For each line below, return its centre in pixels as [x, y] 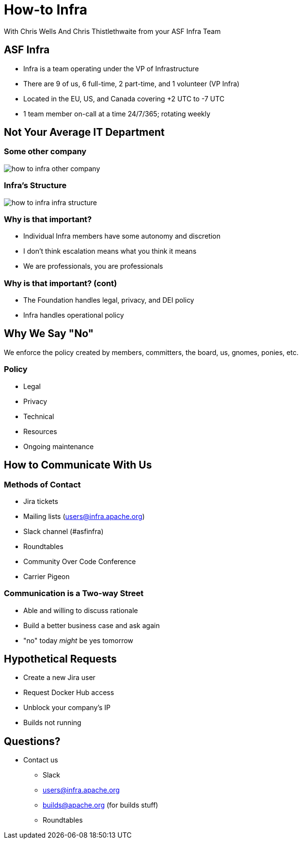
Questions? [32, 741]
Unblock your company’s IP [67, 708]
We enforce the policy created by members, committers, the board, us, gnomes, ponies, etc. [151, 352]
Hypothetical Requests [60, 659]
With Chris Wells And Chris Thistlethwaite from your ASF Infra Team [112, 31]
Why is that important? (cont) [61, 283]
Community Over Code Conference [80, 561]
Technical [39, 416]
